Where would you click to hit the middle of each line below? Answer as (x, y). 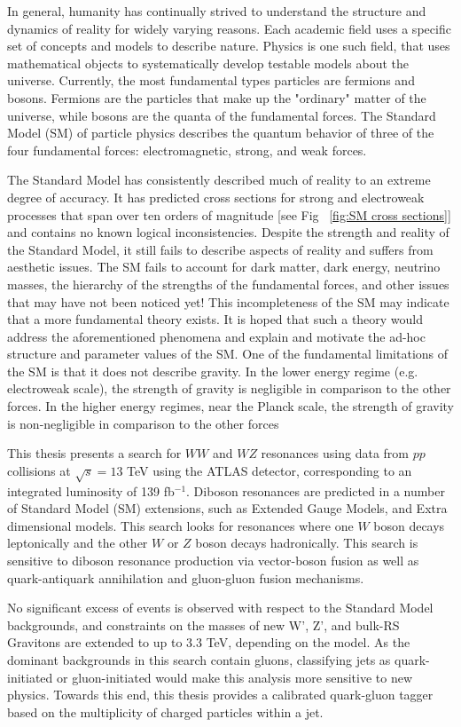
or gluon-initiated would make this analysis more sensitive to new (235, 677)
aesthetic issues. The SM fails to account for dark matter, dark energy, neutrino (224, 267)
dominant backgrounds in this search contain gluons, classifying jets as (199, 659)
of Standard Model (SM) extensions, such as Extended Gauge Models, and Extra (227, 508)
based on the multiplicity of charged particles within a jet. (165, 711)
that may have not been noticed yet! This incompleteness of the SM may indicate (228, 301)
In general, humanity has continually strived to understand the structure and (217, 11)
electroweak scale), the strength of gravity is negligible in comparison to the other (229, 388)
